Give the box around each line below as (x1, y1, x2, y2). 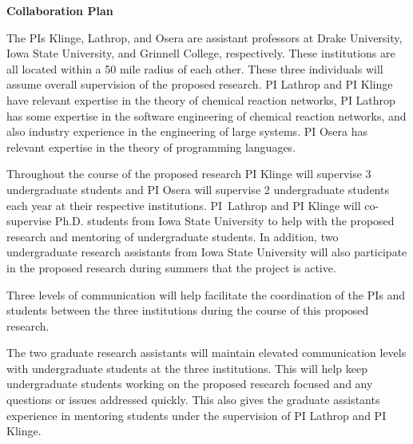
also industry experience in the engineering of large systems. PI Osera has (6, 123, 368, 140)
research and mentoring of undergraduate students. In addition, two (6, 228, 339, 244)
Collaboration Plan (6, 2, 113, 18)
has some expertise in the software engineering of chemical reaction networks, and (6, 107, 407, 124)
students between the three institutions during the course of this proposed (6, 302, 369, 319)
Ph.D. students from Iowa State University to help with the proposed (54, 212, 395, 229)
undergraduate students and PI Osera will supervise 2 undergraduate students (6, 180, 389, 197)
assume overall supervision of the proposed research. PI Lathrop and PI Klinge (6, 76, 393, 93)
